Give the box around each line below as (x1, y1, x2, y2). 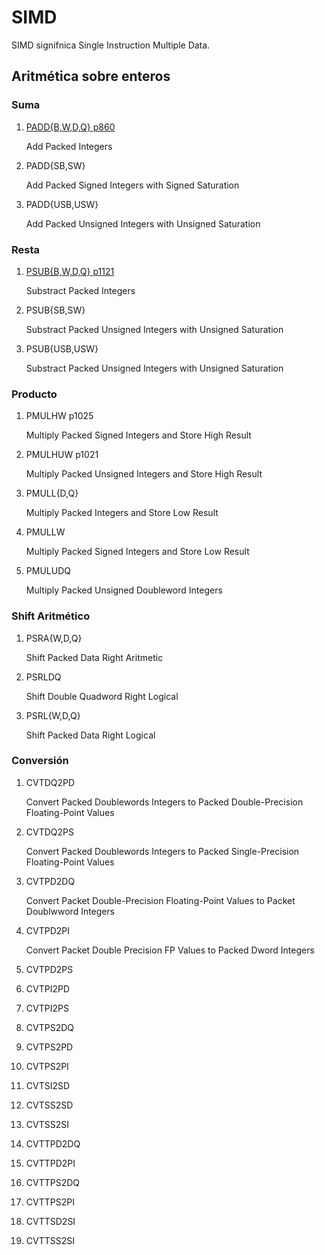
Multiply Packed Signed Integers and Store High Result (25, 429, 252, 441)
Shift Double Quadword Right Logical (25, 690, 179, 702)
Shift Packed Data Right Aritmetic (25, 651, 164, 663)
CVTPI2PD (25, 982, 71, 995)
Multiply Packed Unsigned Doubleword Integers (25, 584, 223, 596)
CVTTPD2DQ (25, 1137, 81, 1150)
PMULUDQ (25, 565, 71, 577)
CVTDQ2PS (25, 826, 74, 838)
